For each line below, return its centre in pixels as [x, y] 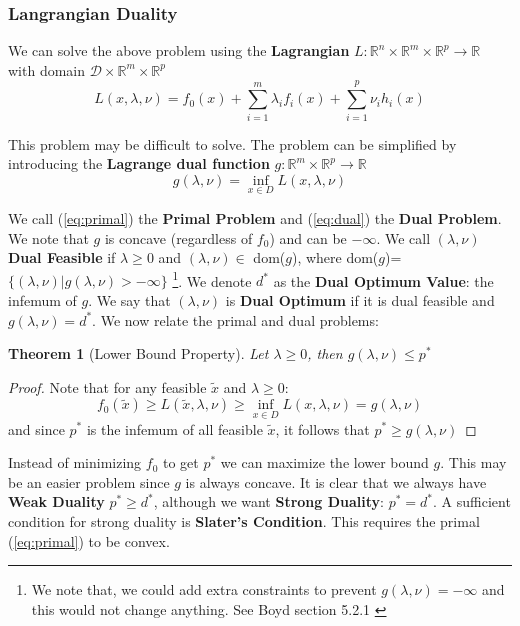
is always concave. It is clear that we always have [336, 481]
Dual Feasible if [62, 257]
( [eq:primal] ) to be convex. [89, 540]
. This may [473, 462]
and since [36, 428]
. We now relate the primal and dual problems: [235, 319]
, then [325, 353]
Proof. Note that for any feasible [107, 386]
